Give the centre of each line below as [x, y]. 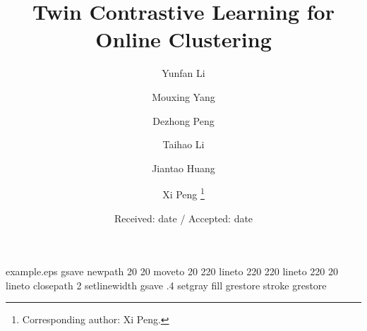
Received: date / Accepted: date [183, 218]
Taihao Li [183, 144]
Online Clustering [183, 39]
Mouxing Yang [183, 96]
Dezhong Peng [183, 120]
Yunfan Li [183, 73]
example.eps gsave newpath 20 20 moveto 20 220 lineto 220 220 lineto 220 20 [172, 271]
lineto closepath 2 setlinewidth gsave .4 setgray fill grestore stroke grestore [166, 285]
